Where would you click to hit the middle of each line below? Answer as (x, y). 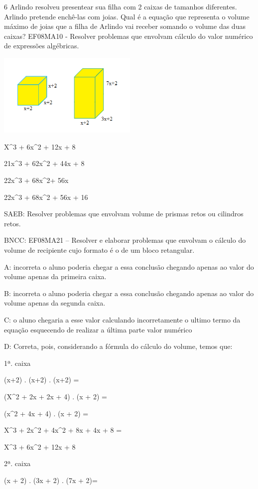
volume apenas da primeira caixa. (55, 276)
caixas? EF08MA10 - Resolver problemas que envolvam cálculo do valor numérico (129, 36)
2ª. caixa (17, 463)
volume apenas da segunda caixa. (55, 303)
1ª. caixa (17, 363)
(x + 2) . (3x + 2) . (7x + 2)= (51, 480)
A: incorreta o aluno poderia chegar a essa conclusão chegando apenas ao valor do (129, 266)
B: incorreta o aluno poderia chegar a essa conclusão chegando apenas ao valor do (129, 293)
